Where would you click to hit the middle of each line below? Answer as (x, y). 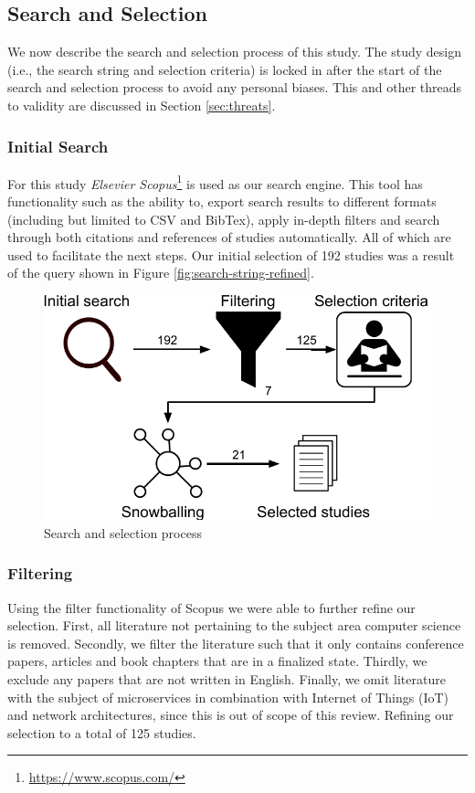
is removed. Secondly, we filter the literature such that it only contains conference (236, 643)
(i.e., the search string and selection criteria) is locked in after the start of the (225, 69)
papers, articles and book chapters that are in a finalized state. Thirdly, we (217, 661)
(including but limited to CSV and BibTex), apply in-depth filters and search (224, 219)
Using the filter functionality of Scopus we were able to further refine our (211, 607)
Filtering (40, 573)
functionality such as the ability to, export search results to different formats (222, 201)
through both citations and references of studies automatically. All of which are (229, 237)
